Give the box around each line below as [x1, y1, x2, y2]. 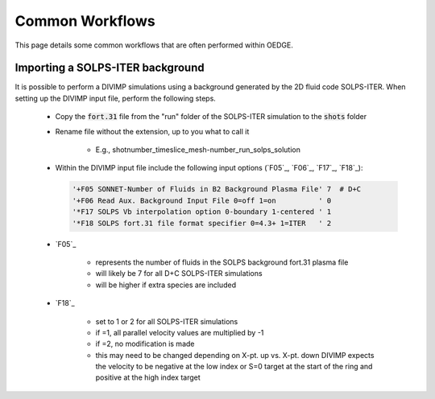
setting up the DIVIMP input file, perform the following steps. [14, 93, 217, 103]
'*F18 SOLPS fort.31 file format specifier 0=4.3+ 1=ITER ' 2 [72, 218, 332, 228]
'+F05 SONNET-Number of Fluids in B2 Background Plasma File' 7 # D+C [72, 185, 362, 194]
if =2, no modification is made [95, 339, 195, 349]
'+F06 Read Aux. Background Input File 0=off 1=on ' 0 [72, 195, 332, 205]
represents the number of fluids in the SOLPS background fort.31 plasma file [95, 257, 349, 267]
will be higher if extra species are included [95, 280, 237, 290]
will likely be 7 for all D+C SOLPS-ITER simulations [95, 269, 263, 278]
